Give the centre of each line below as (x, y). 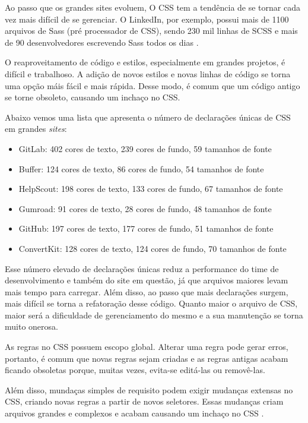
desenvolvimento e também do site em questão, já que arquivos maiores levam (147, 280)
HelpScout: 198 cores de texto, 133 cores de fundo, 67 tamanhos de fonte (151, 189)
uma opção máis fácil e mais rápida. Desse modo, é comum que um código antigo (153, 85)
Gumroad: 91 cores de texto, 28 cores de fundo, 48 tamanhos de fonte (145, 208)
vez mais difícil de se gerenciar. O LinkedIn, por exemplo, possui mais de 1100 (147, 19)
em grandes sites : (36, 129)
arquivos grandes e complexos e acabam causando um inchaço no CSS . (134, 413)
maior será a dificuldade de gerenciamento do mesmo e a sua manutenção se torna (154, 315)
